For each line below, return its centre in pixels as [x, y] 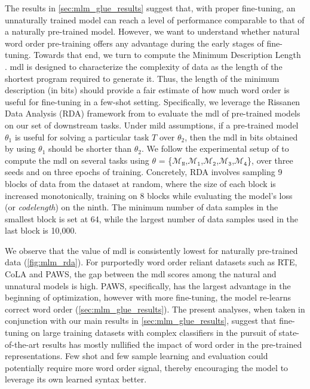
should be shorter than [90, 148]
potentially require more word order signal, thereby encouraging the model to [147, 367]
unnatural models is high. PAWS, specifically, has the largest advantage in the [148, 285]
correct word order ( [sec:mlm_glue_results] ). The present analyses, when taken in [155, 309]
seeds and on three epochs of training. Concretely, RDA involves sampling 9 [144, 172]
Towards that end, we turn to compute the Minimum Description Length [167, 55]
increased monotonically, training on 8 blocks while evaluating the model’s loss [149, 195]
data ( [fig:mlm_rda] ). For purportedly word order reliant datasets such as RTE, [151, 262]
